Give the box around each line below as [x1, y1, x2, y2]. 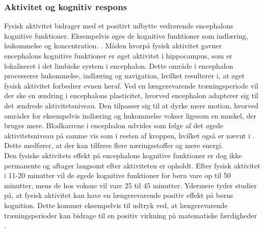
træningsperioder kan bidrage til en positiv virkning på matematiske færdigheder [4, 210, 257, 220]
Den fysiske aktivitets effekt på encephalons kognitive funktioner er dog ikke [4, 150, 242, 160]
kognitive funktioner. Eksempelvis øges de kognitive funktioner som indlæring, [4, 30, 248, 41]
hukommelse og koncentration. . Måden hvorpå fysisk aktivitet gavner [4, 40, 222, 51]
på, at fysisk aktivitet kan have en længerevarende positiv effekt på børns [4, 190, 233, 200]
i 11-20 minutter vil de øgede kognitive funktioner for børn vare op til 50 [4, 170, 231, 181]
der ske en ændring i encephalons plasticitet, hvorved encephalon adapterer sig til [4, 90, 258, 101]
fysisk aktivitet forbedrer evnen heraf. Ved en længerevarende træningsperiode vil [4, 80, 258, 91]
